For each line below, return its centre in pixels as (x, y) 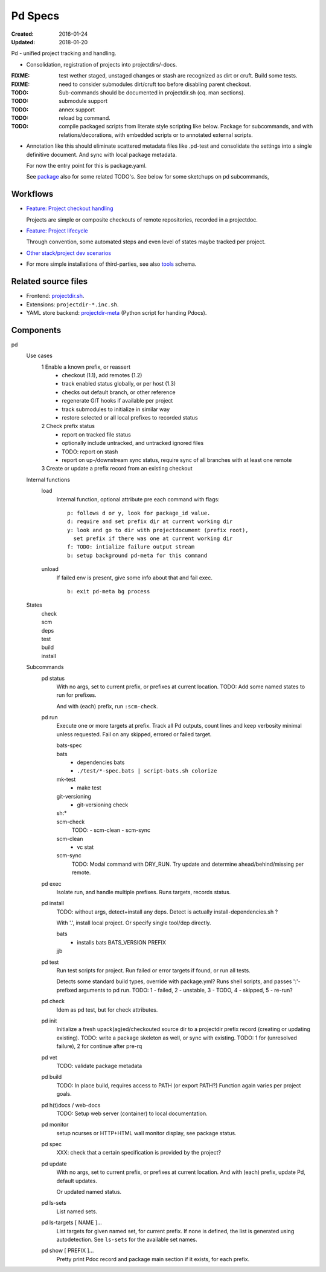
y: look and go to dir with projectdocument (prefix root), (158, 530)
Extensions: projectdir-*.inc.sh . (72, 304)
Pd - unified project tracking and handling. (64, 53)
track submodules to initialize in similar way (116, 409)
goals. (64, 1094)
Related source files (49, 282)
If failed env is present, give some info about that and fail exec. (135, 578)
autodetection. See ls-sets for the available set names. (127, 1239)
